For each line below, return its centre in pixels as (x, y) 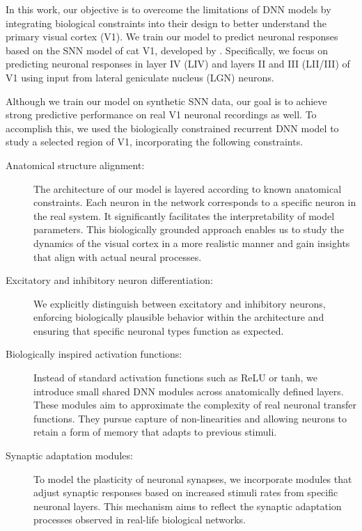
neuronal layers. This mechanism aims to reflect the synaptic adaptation (188, 506)
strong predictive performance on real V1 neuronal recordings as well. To (161, 114)
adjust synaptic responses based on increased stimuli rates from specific (186, 492)
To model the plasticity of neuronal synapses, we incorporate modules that (193, 478)
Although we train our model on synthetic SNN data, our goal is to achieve (166, 101)
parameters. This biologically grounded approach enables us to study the (189, 229)
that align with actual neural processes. (118, 256)
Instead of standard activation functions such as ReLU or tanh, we (176, 378)
